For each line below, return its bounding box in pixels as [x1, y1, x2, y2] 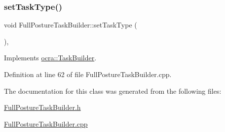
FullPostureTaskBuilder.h [4, 102, 81, 112]
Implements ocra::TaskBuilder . [4, 53, 97, 63]
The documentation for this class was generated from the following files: [4, 85, 222, 96]
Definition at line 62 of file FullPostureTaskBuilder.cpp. [4, 69, 172, 79]
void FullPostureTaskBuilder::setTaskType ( [4, 20, 137, 30]
